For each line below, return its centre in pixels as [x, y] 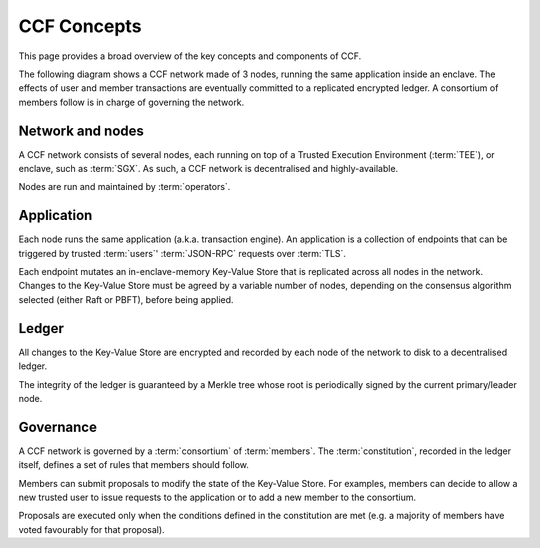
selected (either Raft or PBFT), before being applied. [126, 299]
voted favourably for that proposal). [91, 529]
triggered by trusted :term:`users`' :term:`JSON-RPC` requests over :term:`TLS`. [182, 253]
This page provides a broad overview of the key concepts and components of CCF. [190, 56]
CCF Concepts [80, 26]
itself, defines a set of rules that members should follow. [134, 465]
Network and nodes [81, 130]
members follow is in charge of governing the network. [131, 102]
